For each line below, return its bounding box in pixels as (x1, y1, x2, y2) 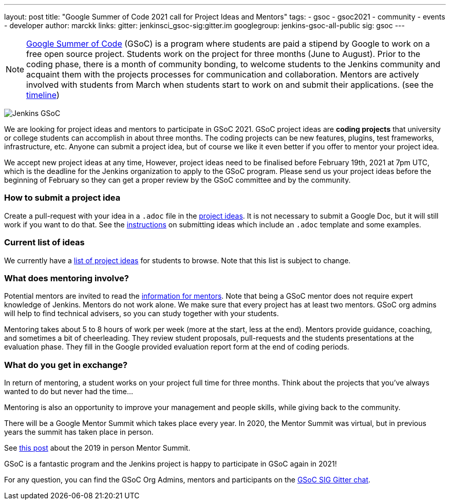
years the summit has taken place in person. (4, 428, 154, 436)
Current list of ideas (4, 237, 85, 248)
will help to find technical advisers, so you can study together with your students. (4, 309, 279, 318)
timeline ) (26, 90, 60, 100)
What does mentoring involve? (4, 273, 129, 283)
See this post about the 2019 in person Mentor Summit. (4, 443, 191, 452)
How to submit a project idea (4, 192, 121, 203)
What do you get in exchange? (4, 359, 128, 370)
